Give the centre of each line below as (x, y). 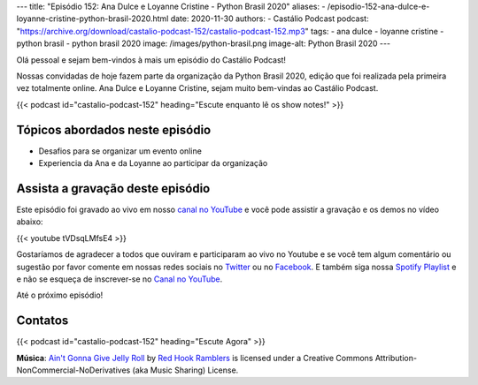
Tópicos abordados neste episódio (114, 129)
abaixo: (30, 222)
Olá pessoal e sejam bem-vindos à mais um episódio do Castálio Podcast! (151, 60)
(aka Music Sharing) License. (185, 370)
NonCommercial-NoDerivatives (73, 370)
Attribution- (396, 358)
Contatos (42, 321)
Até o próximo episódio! (60, 295)
